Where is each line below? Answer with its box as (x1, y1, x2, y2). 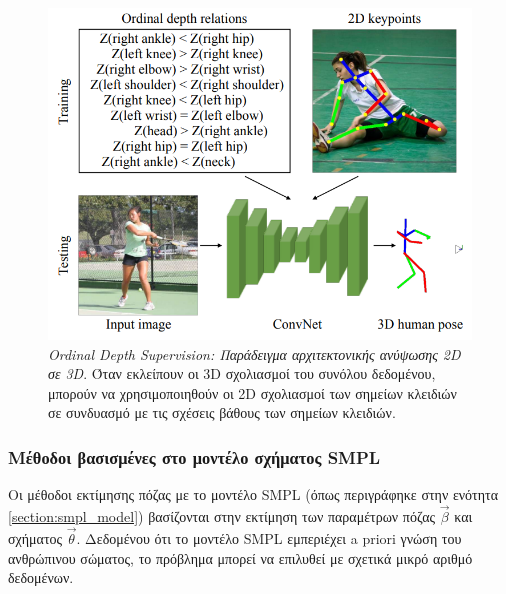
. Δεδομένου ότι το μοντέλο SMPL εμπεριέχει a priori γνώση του (76, 527, 462, 548)
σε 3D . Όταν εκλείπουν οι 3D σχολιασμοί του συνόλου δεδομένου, (48, 363, 436, 384)
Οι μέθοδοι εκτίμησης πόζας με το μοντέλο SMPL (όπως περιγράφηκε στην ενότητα (8, 484, 499, 505)
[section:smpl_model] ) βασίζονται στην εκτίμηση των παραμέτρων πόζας (8, 506, 436, 527)
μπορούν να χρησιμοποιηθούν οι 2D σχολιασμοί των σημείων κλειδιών (48, 382, 457, 403)
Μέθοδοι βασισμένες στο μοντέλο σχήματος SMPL (8, 445, 381, 469)
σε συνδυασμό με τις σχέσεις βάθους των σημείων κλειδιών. (48, 402, 396, 423)
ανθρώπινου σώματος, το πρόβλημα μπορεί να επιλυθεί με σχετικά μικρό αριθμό (8, 547, 473, 568)
